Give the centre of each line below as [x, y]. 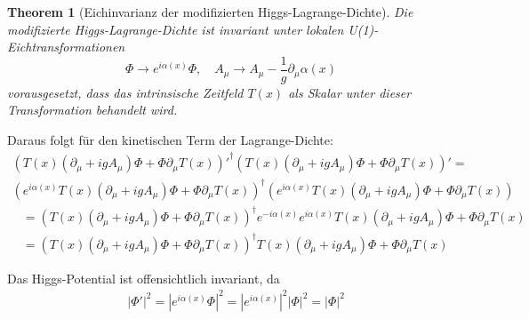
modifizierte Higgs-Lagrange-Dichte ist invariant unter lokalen [176, 29]
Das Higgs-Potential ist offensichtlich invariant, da [144, 278]
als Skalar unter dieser [350, 92]
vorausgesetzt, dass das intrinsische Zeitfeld [125, 92]
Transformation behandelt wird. [92, 110]
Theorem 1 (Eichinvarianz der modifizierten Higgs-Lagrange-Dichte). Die [210, 12]
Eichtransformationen [66, 47]
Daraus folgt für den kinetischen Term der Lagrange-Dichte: [170, 140]
